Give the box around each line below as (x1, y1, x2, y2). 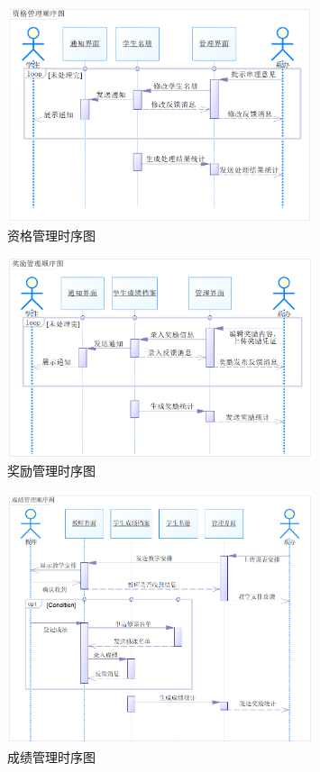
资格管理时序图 (7, 226, 96, 245)
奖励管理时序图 (7, 460, 96, 479)
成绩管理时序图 (7, 748, 96, 767)
